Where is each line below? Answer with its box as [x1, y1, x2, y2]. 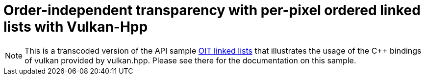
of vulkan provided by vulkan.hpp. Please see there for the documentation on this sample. [25, 55, 356, 65]
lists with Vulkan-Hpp [3, 19, 148, 35]
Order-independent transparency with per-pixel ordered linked [3, 2, 421, 19]
